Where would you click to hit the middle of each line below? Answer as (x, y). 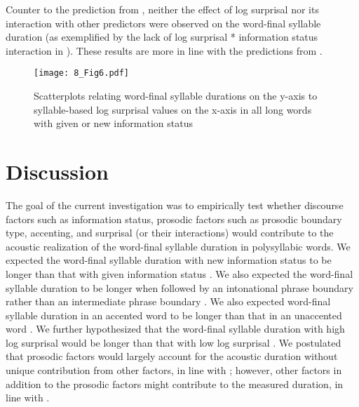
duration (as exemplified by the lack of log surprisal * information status (162, 37)
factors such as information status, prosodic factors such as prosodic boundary (174, 219)
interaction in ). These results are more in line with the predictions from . (164, 50)
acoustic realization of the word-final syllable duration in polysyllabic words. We (178, 246)
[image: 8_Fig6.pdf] (82, 73)
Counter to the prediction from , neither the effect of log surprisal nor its (162, 9)
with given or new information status (113, 123)
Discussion (57, 171)
